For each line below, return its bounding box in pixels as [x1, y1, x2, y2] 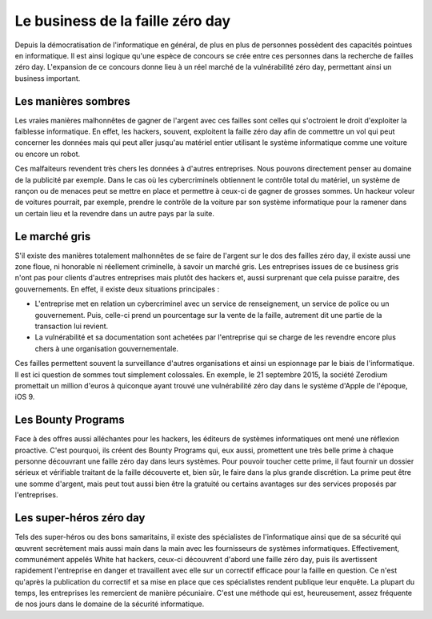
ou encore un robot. [14, 149, 81, 159]
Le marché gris [14, 229, 91, 243]
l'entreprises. [14, 490, 58, 500]
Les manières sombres [14, 94, 131, 108]
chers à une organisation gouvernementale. [34, 344, 179, 353]
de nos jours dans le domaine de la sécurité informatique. [14, 599, 205, 609]
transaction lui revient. [34, 321, 109, 331]
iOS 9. [14, 392, 35, 402]
